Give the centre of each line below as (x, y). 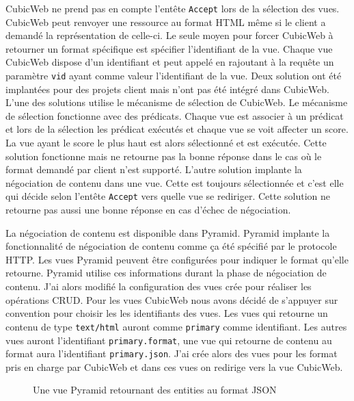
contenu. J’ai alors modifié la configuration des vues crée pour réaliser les (159, 286)
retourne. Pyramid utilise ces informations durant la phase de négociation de (166, 273)
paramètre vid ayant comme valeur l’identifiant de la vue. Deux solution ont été (174, 76)
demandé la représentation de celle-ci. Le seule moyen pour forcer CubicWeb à (169, 35)
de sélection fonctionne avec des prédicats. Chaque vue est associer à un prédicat (175, 115)
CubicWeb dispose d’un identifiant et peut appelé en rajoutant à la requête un (170, 62)
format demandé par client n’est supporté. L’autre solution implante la (154, 169)
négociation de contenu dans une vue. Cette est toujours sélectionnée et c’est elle (175, 182)
